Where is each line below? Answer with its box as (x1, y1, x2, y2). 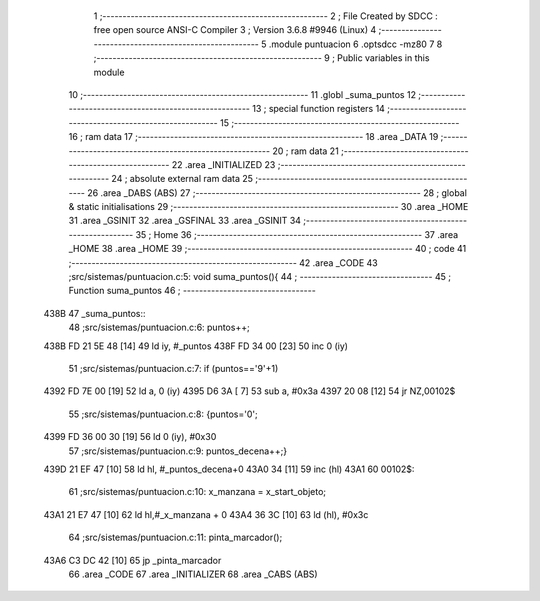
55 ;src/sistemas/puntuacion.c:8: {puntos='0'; (68, 408, 259, 420)
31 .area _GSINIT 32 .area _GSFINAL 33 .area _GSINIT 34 (68, 215, 302, 227)
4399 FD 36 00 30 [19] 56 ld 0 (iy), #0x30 (43, 431, 217, 443)
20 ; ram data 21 (271, 145, 339, 157)
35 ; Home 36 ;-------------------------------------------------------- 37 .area (135, 228, 459, 240)
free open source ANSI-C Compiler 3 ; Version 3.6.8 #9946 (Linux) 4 (93, 24, 377, 36)
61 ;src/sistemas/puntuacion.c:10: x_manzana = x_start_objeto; (68, 486, 327, 498)
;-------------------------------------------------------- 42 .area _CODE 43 (68, 256, 379, 269)
